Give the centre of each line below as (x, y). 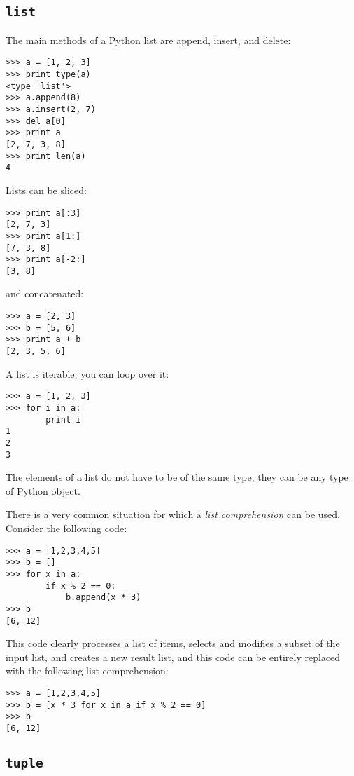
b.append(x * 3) (103, 598)
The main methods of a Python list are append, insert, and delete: (148, 40)
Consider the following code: (66, 528)
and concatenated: (45, 293)
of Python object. (43, 490)
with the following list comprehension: (87, 671)
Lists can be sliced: (46, 190)
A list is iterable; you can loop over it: (87, 373)
